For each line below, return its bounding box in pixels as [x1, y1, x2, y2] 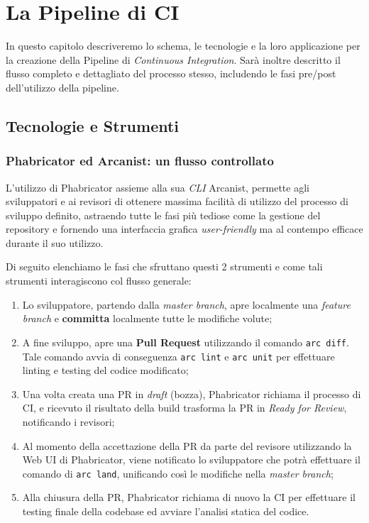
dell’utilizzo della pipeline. [6, 79, 119, 94]
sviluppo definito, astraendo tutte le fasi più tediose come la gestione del [6, 207, 321, 222]
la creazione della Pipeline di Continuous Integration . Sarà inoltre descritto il [6, 52, 341, 67]
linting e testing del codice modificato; [22, 363, 189, 378]
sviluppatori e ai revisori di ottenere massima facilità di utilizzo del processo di [6, 194, 348, 209]
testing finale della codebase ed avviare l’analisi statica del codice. [22, 503, 309, 518]
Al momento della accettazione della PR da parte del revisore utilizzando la [22, 438, 352, 453]
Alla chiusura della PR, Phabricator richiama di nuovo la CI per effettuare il [22, 490, 356, 505]
